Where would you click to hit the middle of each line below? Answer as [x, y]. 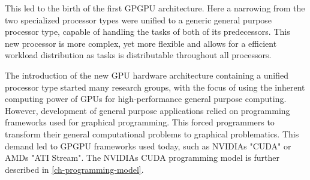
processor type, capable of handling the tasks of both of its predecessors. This [148, 31]
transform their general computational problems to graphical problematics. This [152, 133]
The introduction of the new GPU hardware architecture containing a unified [147, 75]
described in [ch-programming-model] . [74, 169]
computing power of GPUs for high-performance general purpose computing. [146, 99]
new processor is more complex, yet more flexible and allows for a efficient [141, 43]
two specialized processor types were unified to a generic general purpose [139, 19]
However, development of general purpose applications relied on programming [148, 110]
